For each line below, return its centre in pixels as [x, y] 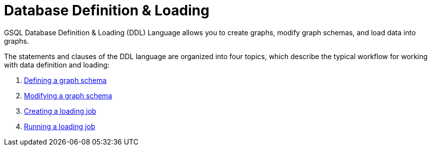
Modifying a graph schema [68, 95]
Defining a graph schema [65, 80]
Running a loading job [60, 126]
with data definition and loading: [57, 65]
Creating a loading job [60, 111]
